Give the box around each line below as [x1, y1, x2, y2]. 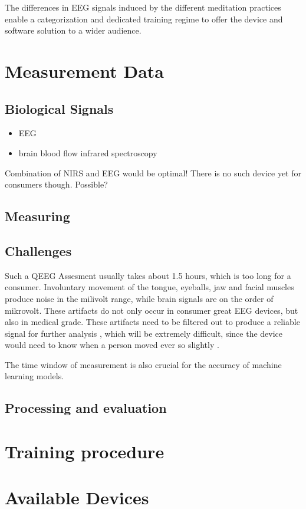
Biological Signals [5, 99, 114, 117]
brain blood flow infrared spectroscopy [18, 146, 157, 159]
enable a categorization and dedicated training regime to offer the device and [5, 12, 283, 25]
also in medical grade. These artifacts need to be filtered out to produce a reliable [5, 316, 300, 328]
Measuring [5, 207, 70, 225]
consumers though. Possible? [5, 178, 108, 191]
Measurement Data [5, 58, 164, 83]
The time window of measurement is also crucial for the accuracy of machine [5, 358, 282, 370]
